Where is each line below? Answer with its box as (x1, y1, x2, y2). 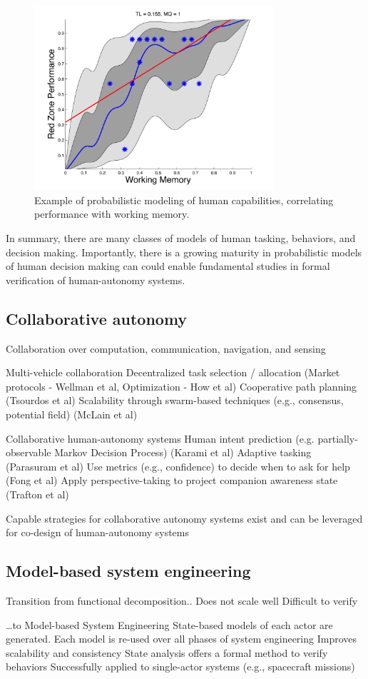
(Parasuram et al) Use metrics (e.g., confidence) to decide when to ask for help (6, 458, 350, 473)
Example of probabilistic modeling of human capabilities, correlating (34, 192, 334, 207)
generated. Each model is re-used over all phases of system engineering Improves (6, 631, 357, 646)
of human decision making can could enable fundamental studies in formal (6, 258, 330, 273)
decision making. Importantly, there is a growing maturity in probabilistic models (6, 244, 362, 259)
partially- (317, 431, 358, 446)
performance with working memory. (34, 206, 190, 221)
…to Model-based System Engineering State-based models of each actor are (6, 617, 333, 632)
